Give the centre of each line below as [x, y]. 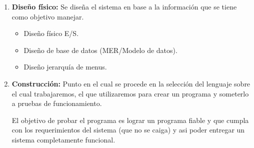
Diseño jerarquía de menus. [65, 67]
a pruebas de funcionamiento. [57, 103]
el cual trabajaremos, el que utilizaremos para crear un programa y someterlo [130, 93]
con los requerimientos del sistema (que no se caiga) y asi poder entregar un [128, 130]
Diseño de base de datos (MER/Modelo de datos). [100, 50]
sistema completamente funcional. [63, 139]
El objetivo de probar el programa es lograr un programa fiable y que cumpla [130, 120]
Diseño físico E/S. [51, 33]
